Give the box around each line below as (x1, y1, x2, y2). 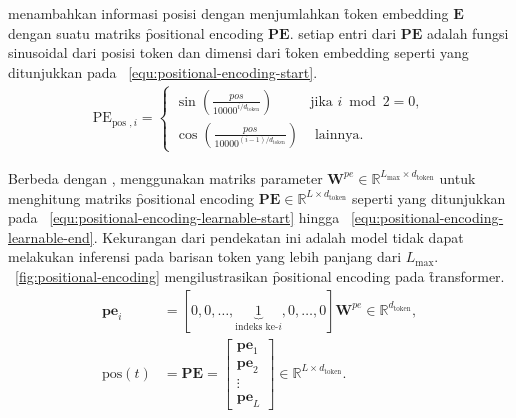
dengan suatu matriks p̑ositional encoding (8, 22, 264, 43)
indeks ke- (235, 322, 279, 333)
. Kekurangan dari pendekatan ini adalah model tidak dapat (93, 226, 464, 247)
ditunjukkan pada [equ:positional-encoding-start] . (8, 61, 318, 82)
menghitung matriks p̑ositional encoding (8, 187, 255, 208)
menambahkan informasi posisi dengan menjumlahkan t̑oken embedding (8, 3, 449, 23)
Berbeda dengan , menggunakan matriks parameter (8, 167, 323, 188)
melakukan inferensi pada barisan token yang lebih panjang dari (8, 246, 402, 267)
